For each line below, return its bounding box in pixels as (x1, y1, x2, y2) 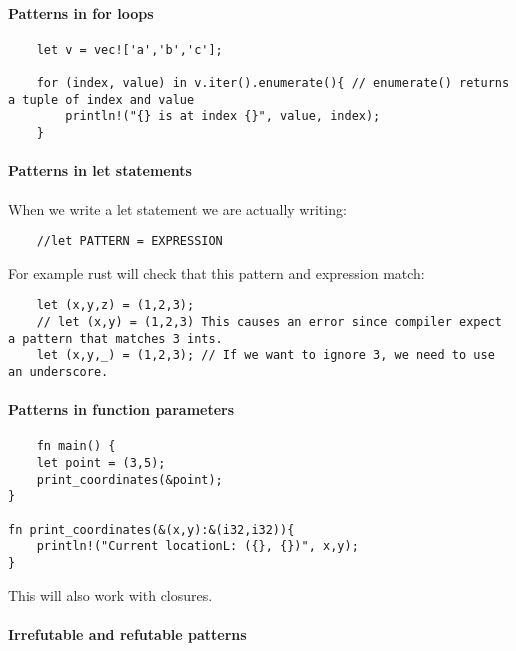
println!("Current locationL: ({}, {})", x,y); (36, 539, 359, 554)
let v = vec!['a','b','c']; (36, 42, 223, 57)
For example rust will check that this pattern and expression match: (8, 262, 425, 283)
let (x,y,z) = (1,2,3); (36, 298, 195, 313)
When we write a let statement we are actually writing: (8, 198, 347, 219)
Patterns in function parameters (8, 399, 235, 420)
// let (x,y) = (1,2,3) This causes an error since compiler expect (36, 315, 502, 330)
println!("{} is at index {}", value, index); (65, 109, 381, 124)
